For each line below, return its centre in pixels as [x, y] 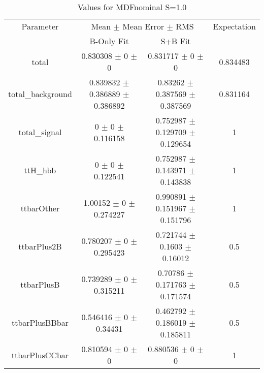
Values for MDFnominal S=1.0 [132, 7]
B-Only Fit [109, 41]
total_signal [40, 132]
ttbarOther [40, 208]
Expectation [234, 26]
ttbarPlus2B [40, 246]
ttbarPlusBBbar [40, 322]
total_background [40, 94]
